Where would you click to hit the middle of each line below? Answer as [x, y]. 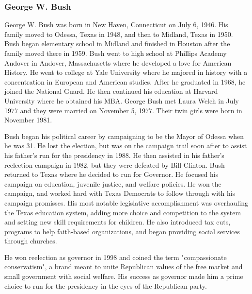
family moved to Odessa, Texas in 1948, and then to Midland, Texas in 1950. [119, 34]
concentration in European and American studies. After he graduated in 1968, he [125, 81]
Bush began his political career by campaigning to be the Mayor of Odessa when [124, 136]
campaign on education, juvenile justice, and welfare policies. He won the [113, 183]
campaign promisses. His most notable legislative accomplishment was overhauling [126, 202]
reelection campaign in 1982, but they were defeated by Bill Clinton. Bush [115, 164]
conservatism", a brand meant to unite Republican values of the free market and [124, 267]
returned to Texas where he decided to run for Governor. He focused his [111, 174]
